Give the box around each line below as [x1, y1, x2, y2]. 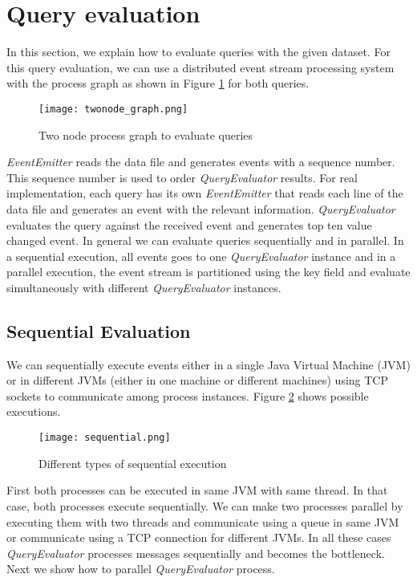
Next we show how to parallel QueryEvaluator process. [6, 560, 275, 577]
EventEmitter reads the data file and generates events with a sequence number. [6, 153, 395, 170]
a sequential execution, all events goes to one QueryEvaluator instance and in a [6, 247, 396, 264]
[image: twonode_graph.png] [38, 103, 188, 115]
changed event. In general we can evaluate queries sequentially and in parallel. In [6, 232, 404, 249]
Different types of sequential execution [38, 454, 227, 471]
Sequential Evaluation [6, 318, 191, 343]
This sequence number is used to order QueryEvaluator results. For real [6, 169, 358, 185]
